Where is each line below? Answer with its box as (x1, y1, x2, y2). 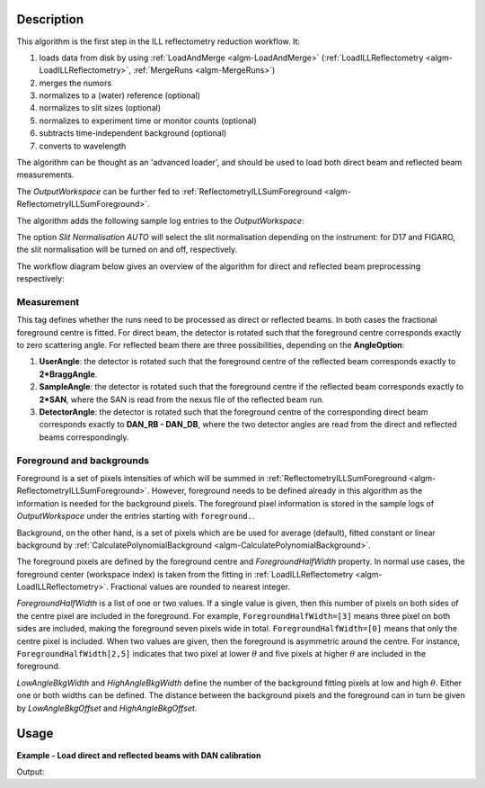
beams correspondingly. (39, 432, 129, 443)
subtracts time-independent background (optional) (39, 128, 227, 139)
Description (16, 12, 84, 27)
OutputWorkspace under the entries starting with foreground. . (16, 511, 255, 522)
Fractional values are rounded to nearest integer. (110, 581, 291, 593)
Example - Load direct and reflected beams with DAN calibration (16, 749, 261, 760)
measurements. (16, 169, 75, 180)
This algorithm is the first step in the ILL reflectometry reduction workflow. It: (16, 36, 301, 47)
